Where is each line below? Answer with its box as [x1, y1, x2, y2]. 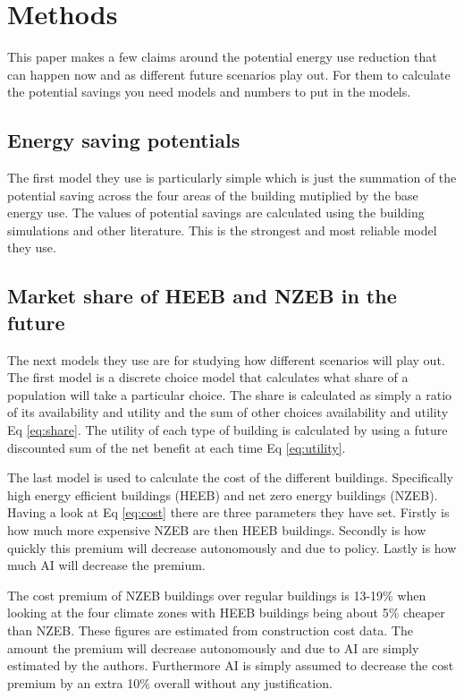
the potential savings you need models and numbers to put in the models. [7, 82, 411, 101]
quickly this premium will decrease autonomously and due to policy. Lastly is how [7, 538, 457, 557]
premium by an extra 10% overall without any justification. [7, 673, 333, 692]
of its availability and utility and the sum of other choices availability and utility [7, 403, 449, 421]
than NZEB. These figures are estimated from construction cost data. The [7, 620, 413, 639]
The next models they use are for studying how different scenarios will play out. [7, 350, 445, 369]
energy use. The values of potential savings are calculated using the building [7, 203, 425, 222]
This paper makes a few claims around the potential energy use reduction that [7, 47, 437, 66]
